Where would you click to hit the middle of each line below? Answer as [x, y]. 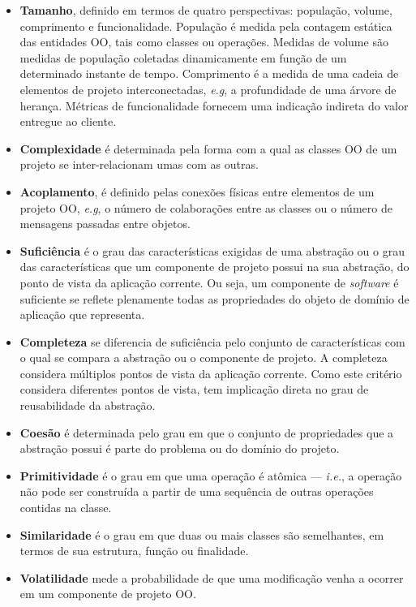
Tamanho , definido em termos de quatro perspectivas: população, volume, [206, 10]
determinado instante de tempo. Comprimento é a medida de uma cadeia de [209, 73]
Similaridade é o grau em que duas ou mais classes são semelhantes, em [202, 534]
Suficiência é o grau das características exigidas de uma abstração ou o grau [212, 250]
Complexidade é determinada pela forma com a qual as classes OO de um [208, 148]
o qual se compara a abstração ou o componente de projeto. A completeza [204, 357]
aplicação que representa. [82, 314]
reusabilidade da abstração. [88, 405]
